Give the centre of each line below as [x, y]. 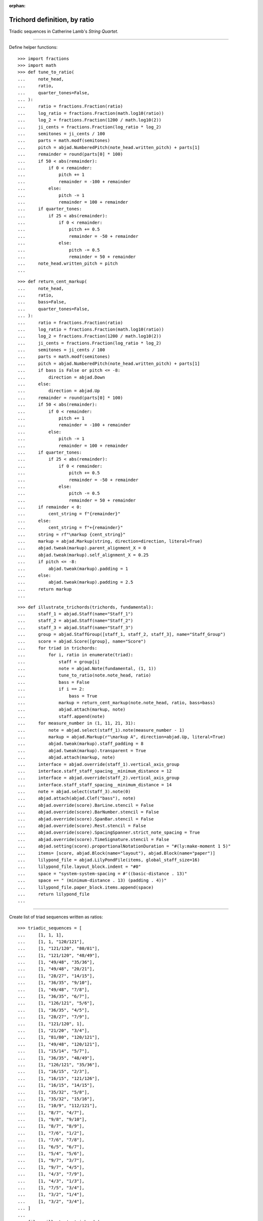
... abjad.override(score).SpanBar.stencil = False [86, 819]
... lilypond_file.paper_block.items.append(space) [86, 887]
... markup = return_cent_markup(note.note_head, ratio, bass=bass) [117, 703]
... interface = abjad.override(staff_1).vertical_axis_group [99, 764]
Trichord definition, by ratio [52, 20]
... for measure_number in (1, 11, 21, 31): [77, 723]
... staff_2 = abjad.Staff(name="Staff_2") [75, 621]
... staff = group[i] [59, 662]
